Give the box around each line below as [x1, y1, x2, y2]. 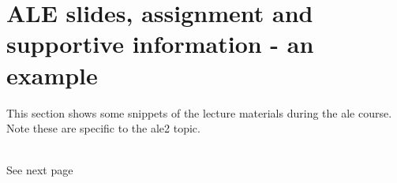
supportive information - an [6, 28, 314, 60]
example [6, 58, 98, 91]
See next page [6, 162, 73, 178]
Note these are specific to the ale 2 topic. [6, 120, 200, 136]
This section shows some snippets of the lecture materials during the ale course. [6, 104, 392, 121]
